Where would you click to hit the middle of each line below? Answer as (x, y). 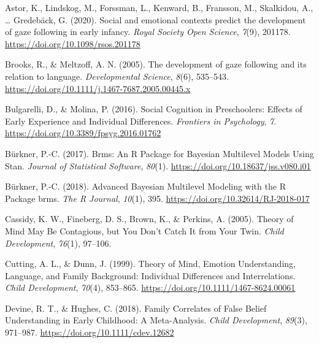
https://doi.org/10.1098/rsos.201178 (73, 43)
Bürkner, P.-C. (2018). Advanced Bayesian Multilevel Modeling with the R (145, 186)
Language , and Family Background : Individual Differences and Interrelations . (150, 275)
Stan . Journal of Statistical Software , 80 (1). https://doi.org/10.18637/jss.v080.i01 (158, 165)
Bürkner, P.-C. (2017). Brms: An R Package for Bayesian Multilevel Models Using (159, 153)
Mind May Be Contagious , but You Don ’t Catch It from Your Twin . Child (144, 230)
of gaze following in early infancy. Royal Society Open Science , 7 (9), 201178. (148, 32)
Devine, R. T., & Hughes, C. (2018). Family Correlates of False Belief (136, 308)
